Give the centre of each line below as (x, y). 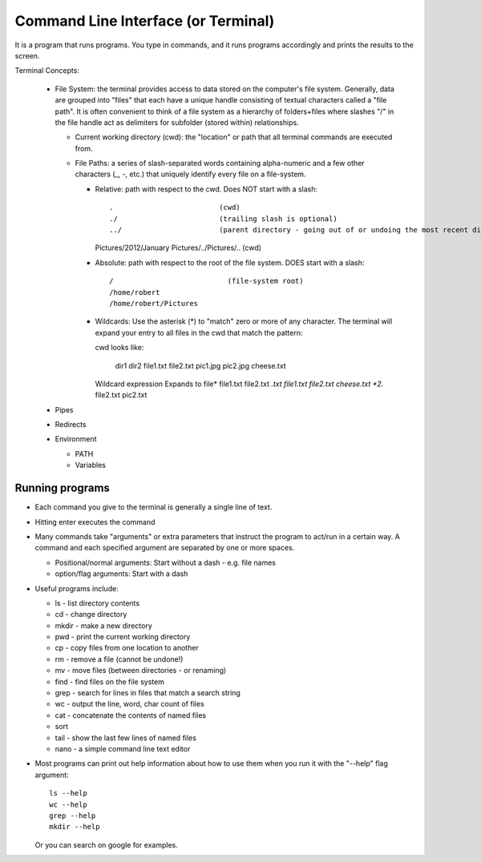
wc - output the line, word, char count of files (129, 704)
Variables (90, 465)
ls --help (68, 794)
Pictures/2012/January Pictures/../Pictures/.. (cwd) (178, 248)
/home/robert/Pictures (154, 303)
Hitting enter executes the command (95, 522)
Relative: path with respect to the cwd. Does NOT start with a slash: (206, 189)
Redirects (71, 425)
